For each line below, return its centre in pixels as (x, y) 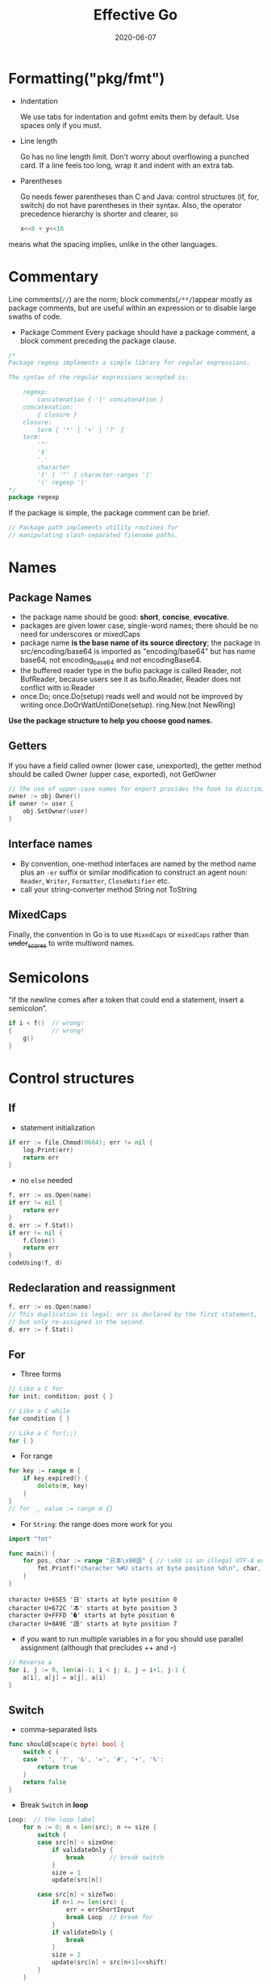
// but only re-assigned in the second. (77, 1322)
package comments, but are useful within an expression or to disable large (132, 307)
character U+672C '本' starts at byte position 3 (93, 1608)
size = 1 (66, 1872)
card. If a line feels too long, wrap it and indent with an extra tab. (127, 165)
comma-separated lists (58, 1730)
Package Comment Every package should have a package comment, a (138, 332)
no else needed (46, 1181)
